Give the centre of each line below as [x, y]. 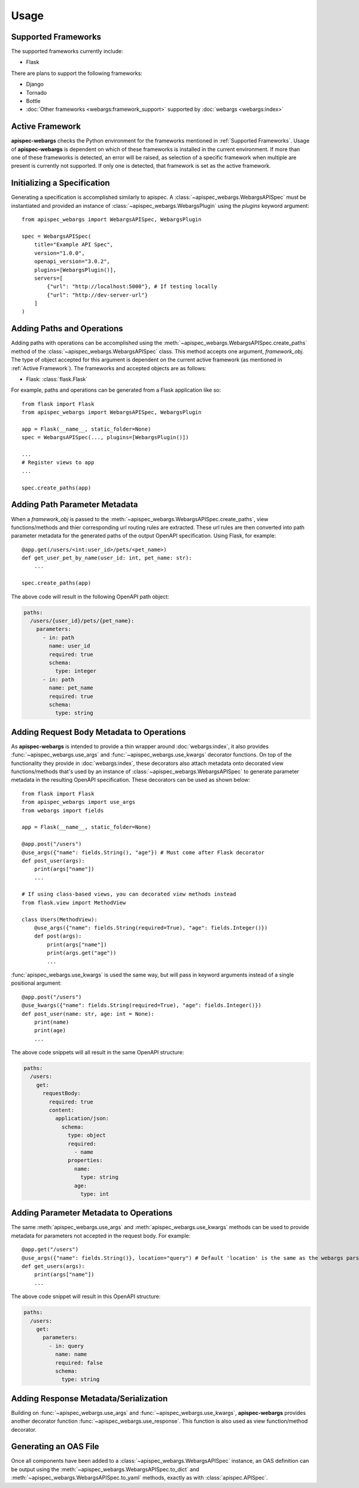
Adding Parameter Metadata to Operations [92, 1213]
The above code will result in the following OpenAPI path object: [90, 597]
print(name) [51, 1022]
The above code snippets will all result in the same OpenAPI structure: [98, 1053]
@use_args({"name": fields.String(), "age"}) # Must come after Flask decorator [143, 852]
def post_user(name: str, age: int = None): [88, 1014]
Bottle [34, 101]
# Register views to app [58, 462]
